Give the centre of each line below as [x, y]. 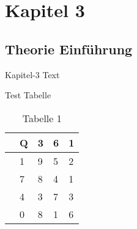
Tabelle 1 [42, 118]
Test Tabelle [28, 95]
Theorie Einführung [69, 49]
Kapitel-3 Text [32, 74]
